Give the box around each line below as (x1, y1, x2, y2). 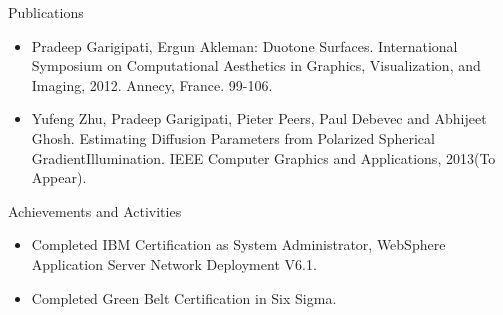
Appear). (31, 167, 87, 188)
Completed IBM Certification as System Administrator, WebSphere (31, 234, 446, 255)
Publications (8, 2, 84, 22)
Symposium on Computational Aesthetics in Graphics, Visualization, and (31, 55, 481, 76)
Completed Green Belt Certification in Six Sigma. (31, 287, 337, 308)
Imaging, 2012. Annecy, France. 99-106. (31, 74, 273, 95)
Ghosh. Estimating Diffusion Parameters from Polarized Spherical (31, 127, 435, 148)
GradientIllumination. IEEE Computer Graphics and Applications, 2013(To (31, 147, 496, 168)
